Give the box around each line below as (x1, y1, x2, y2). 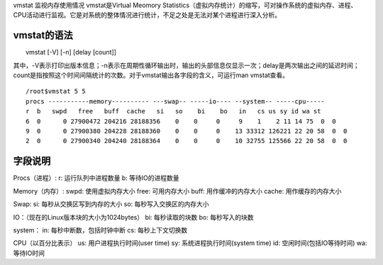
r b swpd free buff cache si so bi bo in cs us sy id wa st (26, 107, 321, 115)
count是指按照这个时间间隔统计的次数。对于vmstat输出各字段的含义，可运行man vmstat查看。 (13, 71, 289, 79)
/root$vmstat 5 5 (26, 87, 86, 96)
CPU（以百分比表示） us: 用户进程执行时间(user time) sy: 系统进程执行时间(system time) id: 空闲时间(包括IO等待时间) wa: (13, 239, 367, 247)
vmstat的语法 (13, 29, 74, 42)
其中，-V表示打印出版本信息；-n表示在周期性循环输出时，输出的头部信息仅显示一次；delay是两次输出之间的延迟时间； (13, 61, 360, 69)
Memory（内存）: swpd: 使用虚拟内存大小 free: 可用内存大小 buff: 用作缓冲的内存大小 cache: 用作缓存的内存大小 (13, 186, 342, 195)
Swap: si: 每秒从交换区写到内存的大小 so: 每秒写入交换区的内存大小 (13, 200, 209, 208)
